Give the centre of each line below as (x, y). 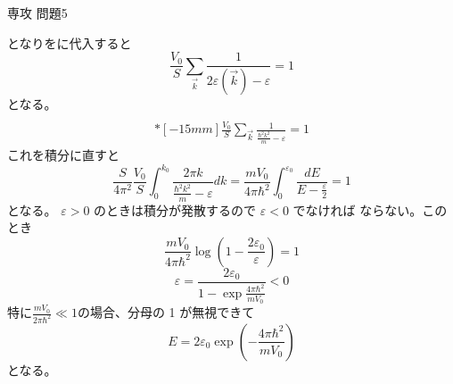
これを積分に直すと (63, 155)
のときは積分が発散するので (175, 209)
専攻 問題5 (37, 13)
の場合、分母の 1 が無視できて (166, 312)
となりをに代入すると (70, 42)
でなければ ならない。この (370, 209)
